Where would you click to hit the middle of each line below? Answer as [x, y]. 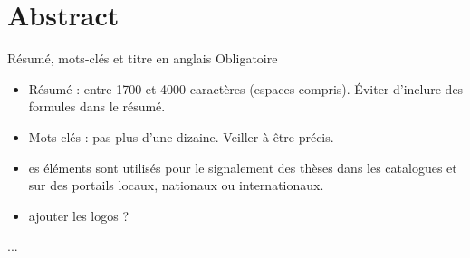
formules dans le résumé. [97, 106]
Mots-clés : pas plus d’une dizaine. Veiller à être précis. [181, 136]
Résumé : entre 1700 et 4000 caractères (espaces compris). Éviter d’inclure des [246, 88]
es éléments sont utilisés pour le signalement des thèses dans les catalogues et [243, 167]
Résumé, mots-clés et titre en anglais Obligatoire [143, 58]
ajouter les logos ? [79, 215]
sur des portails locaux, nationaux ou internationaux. [176, 185]
